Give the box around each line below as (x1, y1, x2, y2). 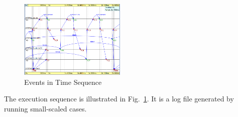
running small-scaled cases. (4, 103, 87, 113)
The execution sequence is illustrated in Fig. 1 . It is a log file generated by (4, 93, 234, 104)
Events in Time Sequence (24, 76, 102, 87)
